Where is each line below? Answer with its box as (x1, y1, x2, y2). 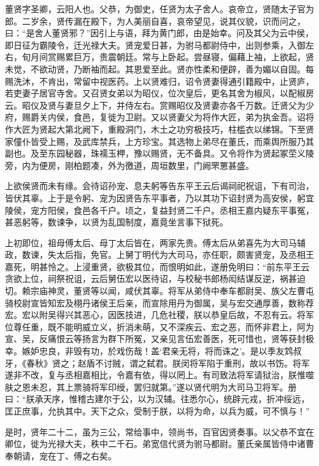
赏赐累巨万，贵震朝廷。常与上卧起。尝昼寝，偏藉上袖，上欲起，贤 (47, 50, 314, 63)
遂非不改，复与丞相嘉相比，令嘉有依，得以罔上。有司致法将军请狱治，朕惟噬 (5, 368, 314, 381)
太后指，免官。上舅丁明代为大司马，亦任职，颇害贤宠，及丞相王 (56, 248, 314, 261)
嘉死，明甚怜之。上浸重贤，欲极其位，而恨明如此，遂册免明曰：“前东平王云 (5, 260, 310, 273)
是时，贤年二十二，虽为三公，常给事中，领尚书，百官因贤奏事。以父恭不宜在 (5, 425, 314, 438)
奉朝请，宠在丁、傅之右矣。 (5, 449, 117, 462)
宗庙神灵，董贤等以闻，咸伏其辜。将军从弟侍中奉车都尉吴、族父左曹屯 (30, 284, 314, 297)
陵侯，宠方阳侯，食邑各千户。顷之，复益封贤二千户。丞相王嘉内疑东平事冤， (5, 203, 314, 216)
